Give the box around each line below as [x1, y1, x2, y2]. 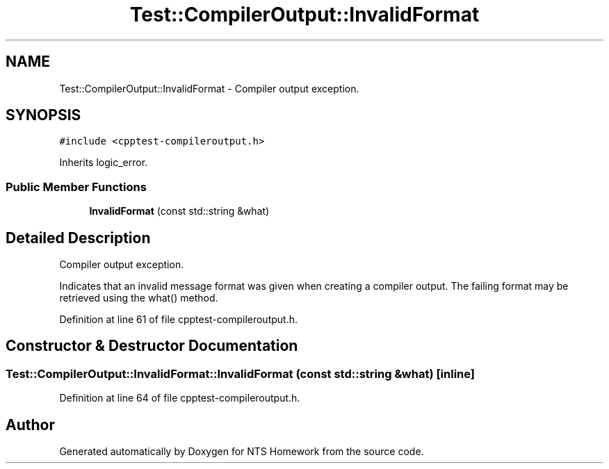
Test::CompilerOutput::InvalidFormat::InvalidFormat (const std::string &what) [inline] [6, 366, 475, 381]
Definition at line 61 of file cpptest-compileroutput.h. [59, 313, 298, 326]
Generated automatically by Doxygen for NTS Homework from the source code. [59, 445, 424, 458]
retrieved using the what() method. [59, 292, 218, 304]
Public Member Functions [6, 179, 147, 194]
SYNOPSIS [6, 106, 81, 124]
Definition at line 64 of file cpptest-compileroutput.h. [59, 392, 300, 404]
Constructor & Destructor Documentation [6, 337, 298, 355]
